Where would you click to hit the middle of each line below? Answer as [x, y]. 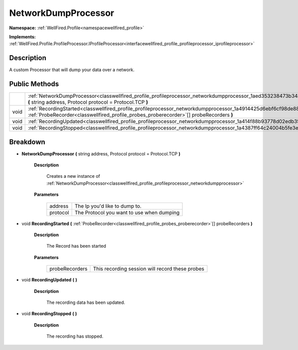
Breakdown [27, 142]
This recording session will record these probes [149, 269]
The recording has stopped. [75, 336]
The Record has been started [76, 246]
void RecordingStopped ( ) [49, 314]
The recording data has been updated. [86, 302]
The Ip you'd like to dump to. [108, 206]
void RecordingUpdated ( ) [49, 280]
